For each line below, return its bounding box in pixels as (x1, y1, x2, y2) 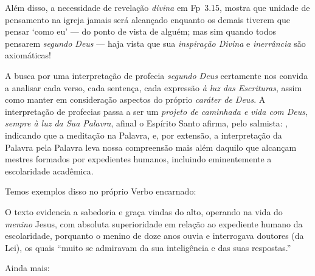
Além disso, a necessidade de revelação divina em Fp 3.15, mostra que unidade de (5, 1, 310, 13)
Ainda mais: (5, 261, 50, 274)
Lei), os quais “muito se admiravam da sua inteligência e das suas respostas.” (5, 241, 291, 254)
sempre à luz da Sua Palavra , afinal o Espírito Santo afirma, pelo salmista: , (5, 117, 288, 129)
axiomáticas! (5, 49, 51, 61)
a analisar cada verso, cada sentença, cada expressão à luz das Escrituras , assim (5, 81, 302, 94)
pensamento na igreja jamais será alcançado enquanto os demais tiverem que (5, 13, 291, 26)
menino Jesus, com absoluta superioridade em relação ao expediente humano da (5, 217, 303, 230)
